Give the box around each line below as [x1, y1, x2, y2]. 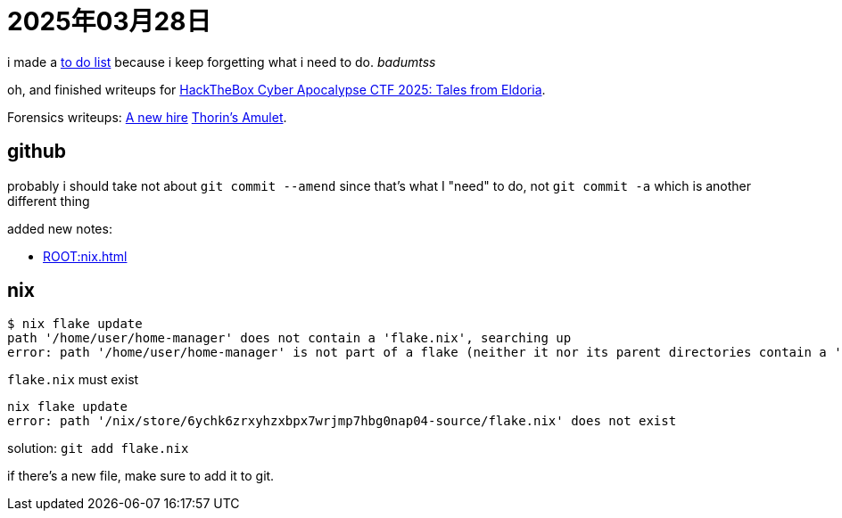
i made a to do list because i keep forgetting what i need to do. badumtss [7, 53, 436, 70]
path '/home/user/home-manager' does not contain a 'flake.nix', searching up [7, 331, 572, 346]
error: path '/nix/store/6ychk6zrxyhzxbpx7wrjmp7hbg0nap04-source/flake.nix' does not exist [7, 414, 677, 429]
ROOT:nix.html [43, 248, 128, 264]
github [7, 140, 67, 163]
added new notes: [7, 220, 112, 236]
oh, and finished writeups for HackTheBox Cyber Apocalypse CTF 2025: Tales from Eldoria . [7, 81, 546, 97]
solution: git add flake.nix [7, 440, 189, 456]
